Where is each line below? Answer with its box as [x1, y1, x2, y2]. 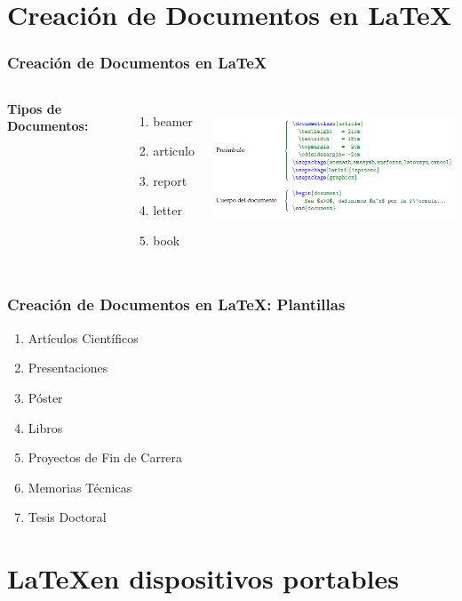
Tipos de [7, 99, 62, 117]
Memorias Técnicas [28, 477, 132, 496]
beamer [153, 111, 194, 130]
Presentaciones [28, 358, 108, 377]
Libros [28, 418, 63, 437]
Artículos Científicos [28, 328, 139, 347]
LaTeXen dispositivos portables [7, 560, 399, 597]
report [153, 171, 187, 189]
